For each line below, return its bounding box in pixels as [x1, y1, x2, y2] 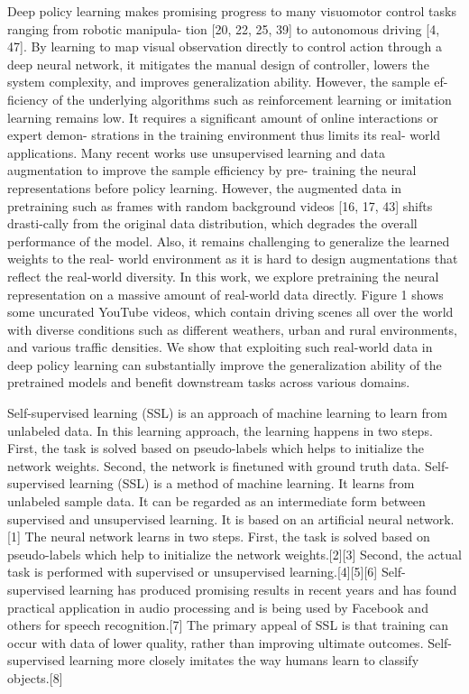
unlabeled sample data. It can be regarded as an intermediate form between [7, 492, 426, 511]
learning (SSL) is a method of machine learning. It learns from [69, 474, 415, 493]
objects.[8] [7, 668, 63, 687]
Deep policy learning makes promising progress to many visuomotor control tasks [7, 2, 456, 20]
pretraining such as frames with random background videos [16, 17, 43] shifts [7, 196, 433, 215]
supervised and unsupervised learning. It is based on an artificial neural [7, 509, 403, 528]
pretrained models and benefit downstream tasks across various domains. [7, 373, 410, 392]
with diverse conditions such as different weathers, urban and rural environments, [7, 319, 457, 338]
